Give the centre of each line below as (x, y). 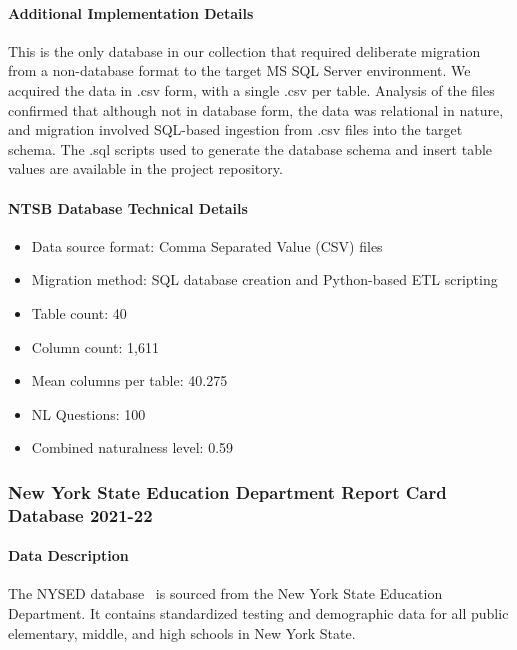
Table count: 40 (79, 312)
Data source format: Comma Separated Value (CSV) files (207, 245)
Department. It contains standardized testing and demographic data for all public (258, 613)
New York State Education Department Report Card (227, 491)
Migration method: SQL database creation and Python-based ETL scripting (264, 279)
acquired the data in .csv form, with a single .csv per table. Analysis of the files (251, 89)
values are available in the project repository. (145, 168)
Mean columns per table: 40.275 (129, 380)
